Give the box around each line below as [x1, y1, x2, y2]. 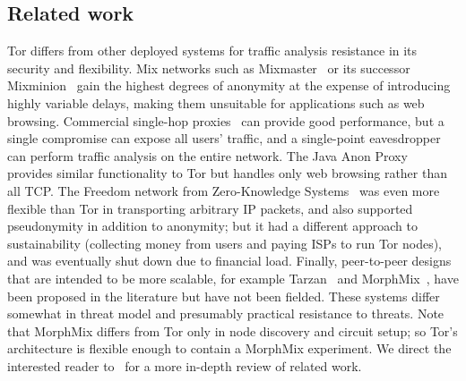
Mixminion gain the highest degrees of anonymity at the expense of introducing [7, 76, 451, 95]
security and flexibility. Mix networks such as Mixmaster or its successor [7, 58, 410, 77]
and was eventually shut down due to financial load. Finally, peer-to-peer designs [7, 251, 452, 270]
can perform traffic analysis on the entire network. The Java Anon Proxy [7, 146, 408, 165]
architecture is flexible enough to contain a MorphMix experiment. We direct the [7, 339, 452, 358]
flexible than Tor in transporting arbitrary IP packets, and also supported [7, 199, 413, 217]
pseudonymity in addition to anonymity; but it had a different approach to [7, 216, 418, 235]
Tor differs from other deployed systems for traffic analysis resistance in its [7, 41, 418, 60]
